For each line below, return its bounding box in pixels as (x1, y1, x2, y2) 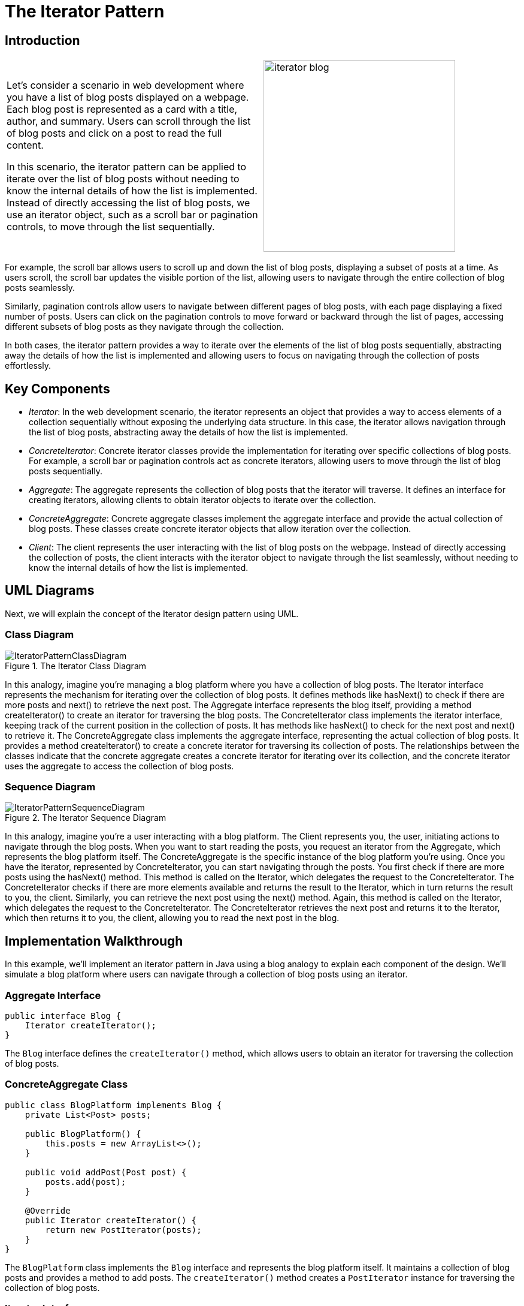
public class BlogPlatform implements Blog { (5, 1100, 222, 1110)
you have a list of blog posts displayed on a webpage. (7, 91, 249, 104)
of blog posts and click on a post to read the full (7, 127, 222, 140)
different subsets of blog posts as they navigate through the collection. (5, 321, 284, 332)
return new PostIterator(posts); (45, 1224, 202, 1235)
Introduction (5, 32, 80, 48)
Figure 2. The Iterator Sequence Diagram (5, 813, 166, 823)
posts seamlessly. (5, 282, 75, 293)
